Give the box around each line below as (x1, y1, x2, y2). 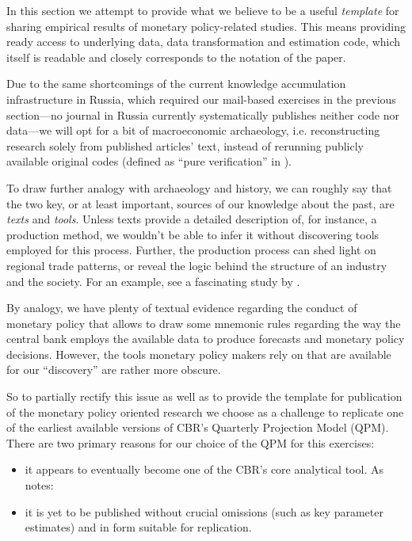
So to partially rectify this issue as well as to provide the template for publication (6, 388, 402, 405)
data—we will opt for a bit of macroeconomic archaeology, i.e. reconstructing (6, 122, 380, 139)
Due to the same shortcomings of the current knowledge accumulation (6, 75, 346, 92)
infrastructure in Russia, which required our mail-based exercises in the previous (6, 90, 396, 107)
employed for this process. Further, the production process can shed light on (6, 242, 376, 258)
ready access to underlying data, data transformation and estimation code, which (6, 33, 401, 50)
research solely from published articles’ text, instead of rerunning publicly (6, 137, 364, 154)
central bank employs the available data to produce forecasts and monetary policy (6, 330, 405, 347)
